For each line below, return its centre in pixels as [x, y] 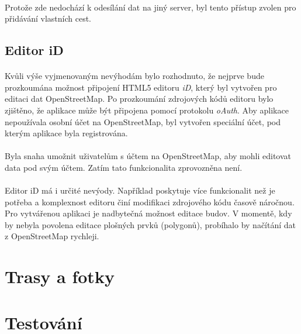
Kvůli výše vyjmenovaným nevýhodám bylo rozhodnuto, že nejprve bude [134, 76]
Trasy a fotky [60, 276]
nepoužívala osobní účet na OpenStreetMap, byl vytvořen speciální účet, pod [143, 121]
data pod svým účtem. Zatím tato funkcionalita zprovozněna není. [124, 167]
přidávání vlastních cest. [48, 18]
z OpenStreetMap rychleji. [52, 236]
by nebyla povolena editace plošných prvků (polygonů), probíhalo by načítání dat [150, 224]
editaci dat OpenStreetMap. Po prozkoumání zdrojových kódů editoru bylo [139, 99]
